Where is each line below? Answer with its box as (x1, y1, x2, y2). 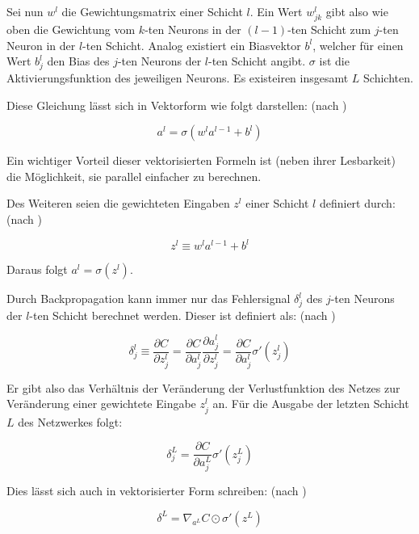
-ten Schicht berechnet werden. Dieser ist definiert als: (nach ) (29, 306, 336, 323)
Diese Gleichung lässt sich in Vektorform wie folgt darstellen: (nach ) (6, 96, 347, 113)
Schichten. (363, 69, 413, 86)
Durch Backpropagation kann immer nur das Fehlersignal (6, 290, 291, 307)
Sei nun (6, 3, 44, 19)
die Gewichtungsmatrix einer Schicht (61, 3, 243, 19)
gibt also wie (325, 3, 388, 19)
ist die (319, 53, 350, 69)
